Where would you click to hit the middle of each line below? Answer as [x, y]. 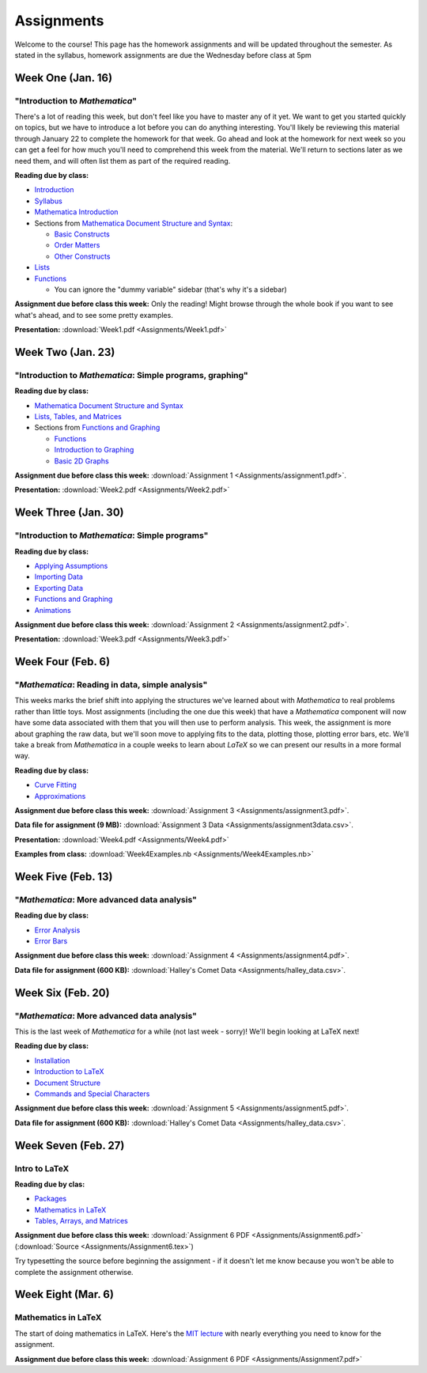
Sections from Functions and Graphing [97, 428]
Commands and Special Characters [92, 1093]
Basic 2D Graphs [82, 461]
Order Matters [77, 245]
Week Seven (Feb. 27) [70, 1146]
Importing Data [59, 577]
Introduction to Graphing [94, 450]
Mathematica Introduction [76, 212]
